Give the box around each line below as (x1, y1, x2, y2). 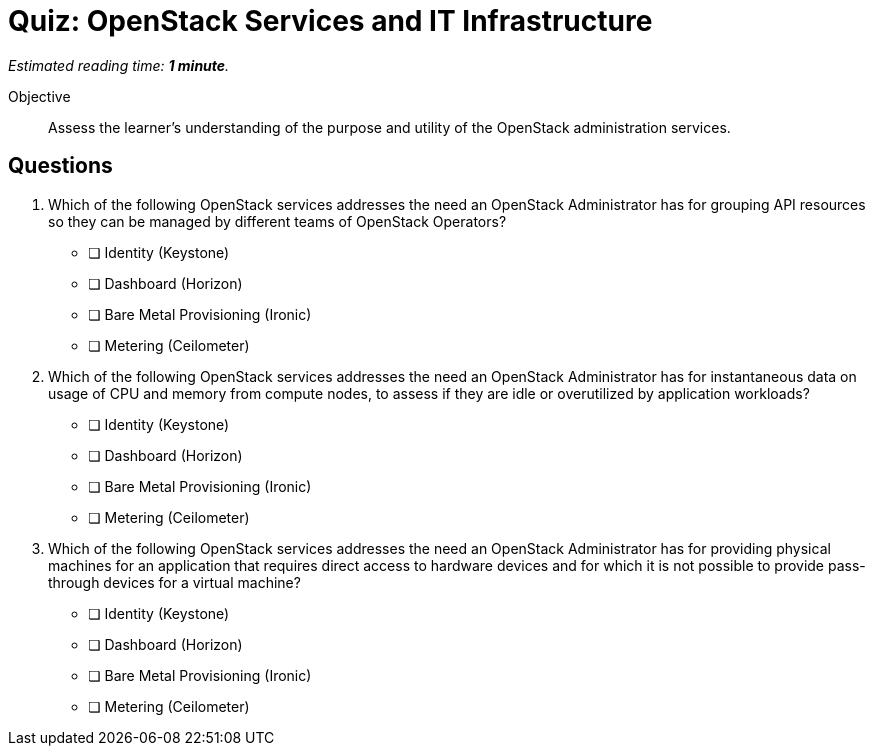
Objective (8, 87, 71, 105)
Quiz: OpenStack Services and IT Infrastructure (8, 4, 653, 38)
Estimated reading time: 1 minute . (8, 56, 230, 74)
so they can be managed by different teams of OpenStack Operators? (48, 212, 507, 230)
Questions (8, 153, 113, 179)
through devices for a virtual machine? (48, 573, 301, 591)
